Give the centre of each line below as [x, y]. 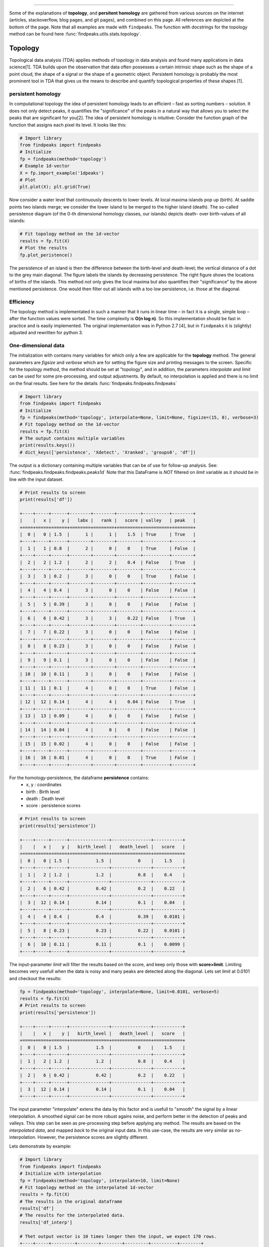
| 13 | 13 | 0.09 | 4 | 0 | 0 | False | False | [108, 716]
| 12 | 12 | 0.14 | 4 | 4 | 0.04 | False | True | [108, 702]
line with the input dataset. [36, 479]
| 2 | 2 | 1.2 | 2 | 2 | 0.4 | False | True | [108, 562]
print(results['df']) [46, 500]
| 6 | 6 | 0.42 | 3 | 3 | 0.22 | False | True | [108, 618]
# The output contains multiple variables [72, 438]
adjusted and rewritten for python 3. [46, 333]
